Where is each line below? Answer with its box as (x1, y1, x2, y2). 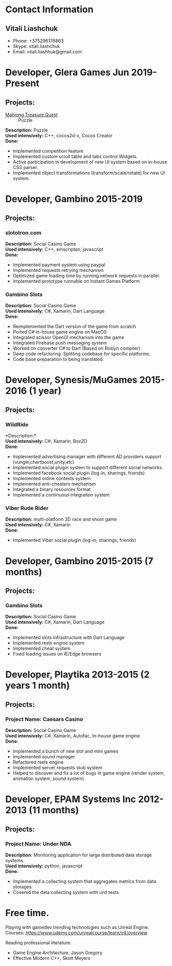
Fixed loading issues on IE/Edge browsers (12, 651, 102, 657)
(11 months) (29, 805, 79, 816)
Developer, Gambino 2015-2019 (5, 193, 143, 205)
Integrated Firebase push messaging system (12, 340, 107, 346)
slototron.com (5, 229, 42, 236)
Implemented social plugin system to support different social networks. (12, 464, 163, 471)
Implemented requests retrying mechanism (12, 267, 104, 273)
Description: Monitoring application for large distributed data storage (5, 852, 152, 858)
